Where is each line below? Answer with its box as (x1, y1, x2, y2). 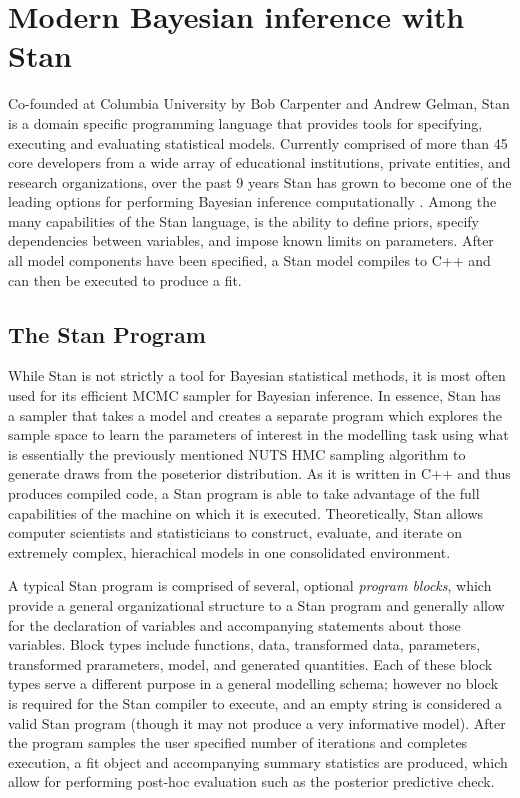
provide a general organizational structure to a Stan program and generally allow (8, 594, 505, 615)
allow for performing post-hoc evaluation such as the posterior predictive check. (8, 771, 495, 792)
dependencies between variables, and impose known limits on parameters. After (8, 230, 494, 251)
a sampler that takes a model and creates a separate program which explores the (8, 404, 503, 425)
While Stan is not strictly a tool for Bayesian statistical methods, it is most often (8, 365, 506, 386)
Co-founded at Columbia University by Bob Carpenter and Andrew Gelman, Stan (8, 93, 510, 114)
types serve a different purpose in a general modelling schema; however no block (8, 673, 499, 694)
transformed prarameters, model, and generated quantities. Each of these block (8, 653, 493, 674)
